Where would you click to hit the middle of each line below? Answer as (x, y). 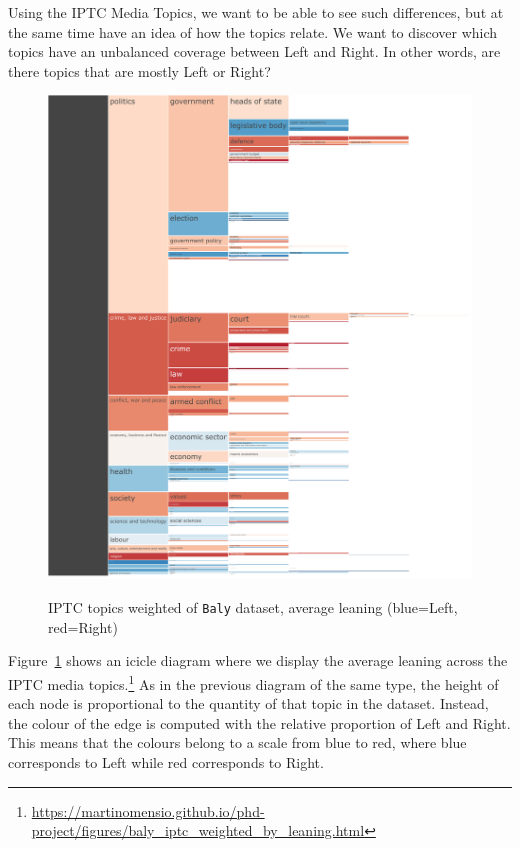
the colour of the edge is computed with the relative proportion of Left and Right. (259, 722)
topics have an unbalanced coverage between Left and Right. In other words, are (254, 51)
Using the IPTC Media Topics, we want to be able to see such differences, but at (256, 12)
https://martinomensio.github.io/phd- (148, 810)
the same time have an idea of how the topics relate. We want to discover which (253, 31)
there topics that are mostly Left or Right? (139, 70)
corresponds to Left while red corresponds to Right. (166, 761)
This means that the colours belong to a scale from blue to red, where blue (237, 742)
